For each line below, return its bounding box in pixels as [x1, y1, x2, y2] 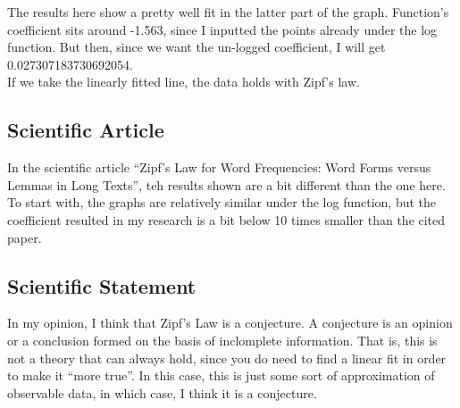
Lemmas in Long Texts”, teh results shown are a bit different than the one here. [7, 175, 446, 194]
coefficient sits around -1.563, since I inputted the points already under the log [7, 20, 438, 38]
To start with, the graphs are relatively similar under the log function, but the [7, 193, 437, 212]
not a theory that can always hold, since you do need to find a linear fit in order [7, 348, 447, 367]
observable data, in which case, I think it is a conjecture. [7, 383, 317, 402]
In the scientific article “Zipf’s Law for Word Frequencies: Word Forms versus [7, 158, 431, 177]
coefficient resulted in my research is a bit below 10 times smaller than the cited [7, 210, 446, 229]
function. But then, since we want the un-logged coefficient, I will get [7, 37, 386, 56]
